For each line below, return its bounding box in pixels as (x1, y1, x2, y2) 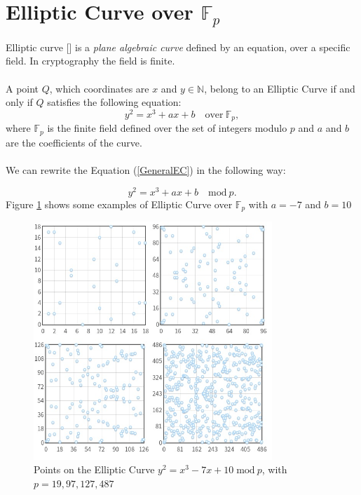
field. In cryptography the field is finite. (6, 53, 175, 68)
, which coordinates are (49, 81, 149, 95)
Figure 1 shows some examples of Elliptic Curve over (6, 196, 233, 211)
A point (6, 81, 39, 95)
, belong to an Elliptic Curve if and (204, 81, 355, 95)
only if (6, 95, 33, 109)
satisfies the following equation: (47, 95, 182, 109)
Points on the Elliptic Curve (34, 462, 155, 477)
